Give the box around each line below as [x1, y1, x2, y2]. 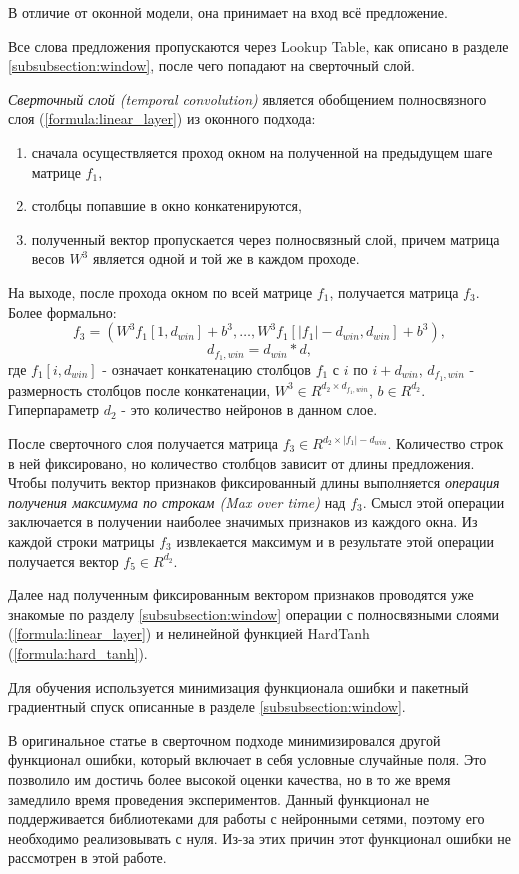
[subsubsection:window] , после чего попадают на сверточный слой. [8, 55, 415, 76]
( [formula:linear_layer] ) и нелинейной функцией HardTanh [8, 623, 370, 644]
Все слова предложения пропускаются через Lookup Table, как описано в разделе [8, 35, 509, 56]
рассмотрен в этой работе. [8, 847, 167, 868]
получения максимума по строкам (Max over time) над [8, 491, 346, 512]
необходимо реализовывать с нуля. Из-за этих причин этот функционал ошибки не [8, 827, 512, 848]
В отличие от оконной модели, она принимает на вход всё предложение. [8, 2, 448, 22]
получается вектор [8, 550, 119, 571]
